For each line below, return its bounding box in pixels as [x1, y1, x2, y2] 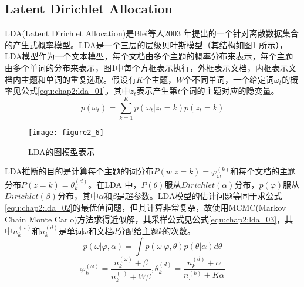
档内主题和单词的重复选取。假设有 [5, 73, 136, 85]
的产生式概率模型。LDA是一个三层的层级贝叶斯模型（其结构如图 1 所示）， [5, 38, 288, 50]
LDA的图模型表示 [28, 145, 95, 157]
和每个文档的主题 [230, 165, 296, 177]
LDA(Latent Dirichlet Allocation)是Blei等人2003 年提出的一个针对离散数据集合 [5, 27, 299, 39]
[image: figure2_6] [28, 128, 104, 137]
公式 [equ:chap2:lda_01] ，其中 [21, 85, 130, 97]
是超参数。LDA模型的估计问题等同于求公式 [116, 190, 282, 202]
